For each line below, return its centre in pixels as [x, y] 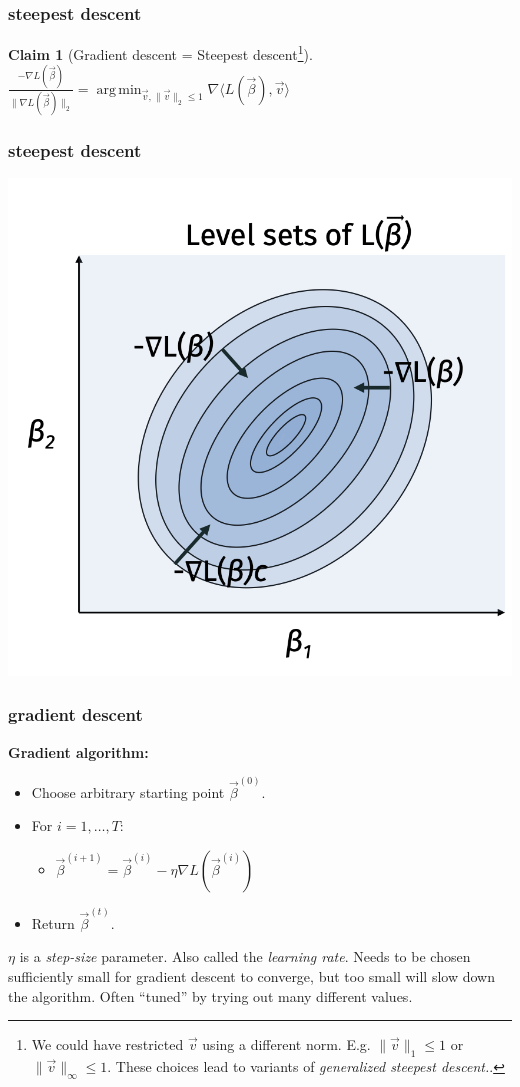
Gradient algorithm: [78, 751]
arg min [119, 89]
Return [53, 922]
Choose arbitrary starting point [128, 791]
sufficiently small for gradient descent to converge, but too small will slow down [251, 975]
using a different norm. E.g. [286, 1044]
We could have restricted [107, 1044]
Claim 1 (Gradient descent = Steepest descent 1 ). [160, 52]
